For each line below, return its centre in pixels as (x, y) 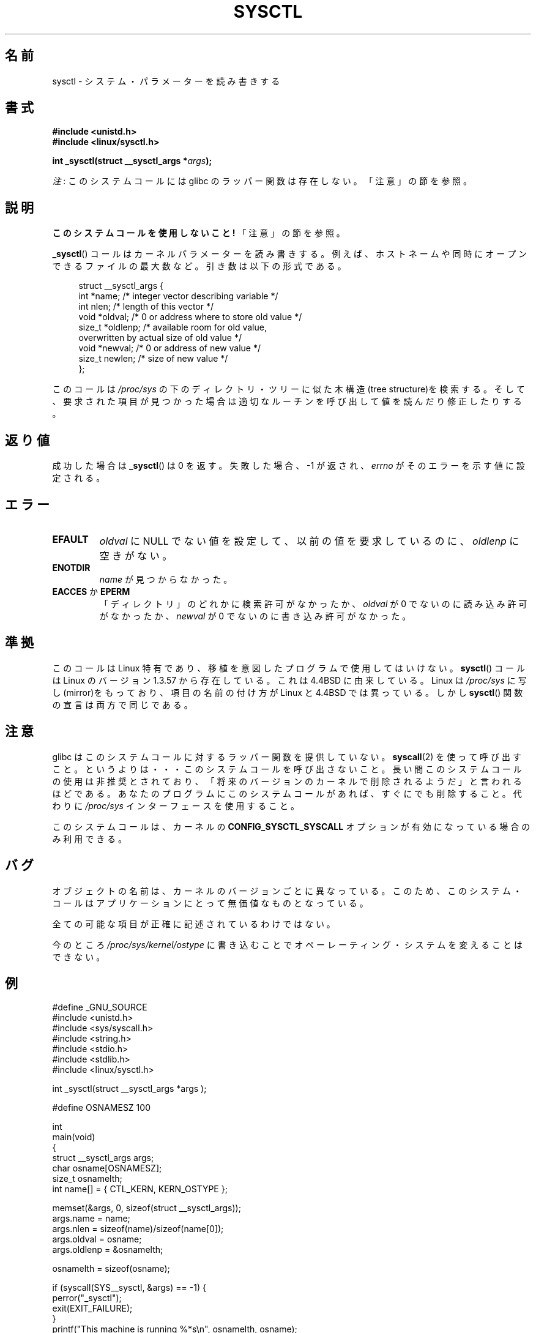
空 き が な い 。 (136, 555)
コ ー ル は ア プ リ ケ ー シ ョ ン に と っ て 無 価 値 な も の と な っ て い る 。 (210, 903)
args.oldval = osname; (97, 1239)
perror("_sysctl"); (87, 1298)
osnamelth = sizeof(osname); (111, 1269)
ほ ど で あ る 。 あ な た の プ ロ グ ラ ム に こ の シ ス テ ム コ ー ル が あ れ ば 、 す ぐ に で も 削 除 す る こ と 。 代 (287, 793)
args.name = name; (91, 1219)
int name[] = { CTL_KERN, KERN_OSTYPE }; (140, 1189)
